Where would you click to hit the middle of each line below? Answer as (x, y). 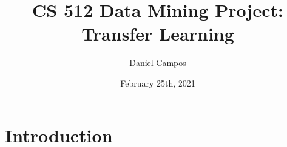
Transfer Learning (158, 34)
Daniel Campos (158, 63)
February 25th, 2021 (158, 83)
